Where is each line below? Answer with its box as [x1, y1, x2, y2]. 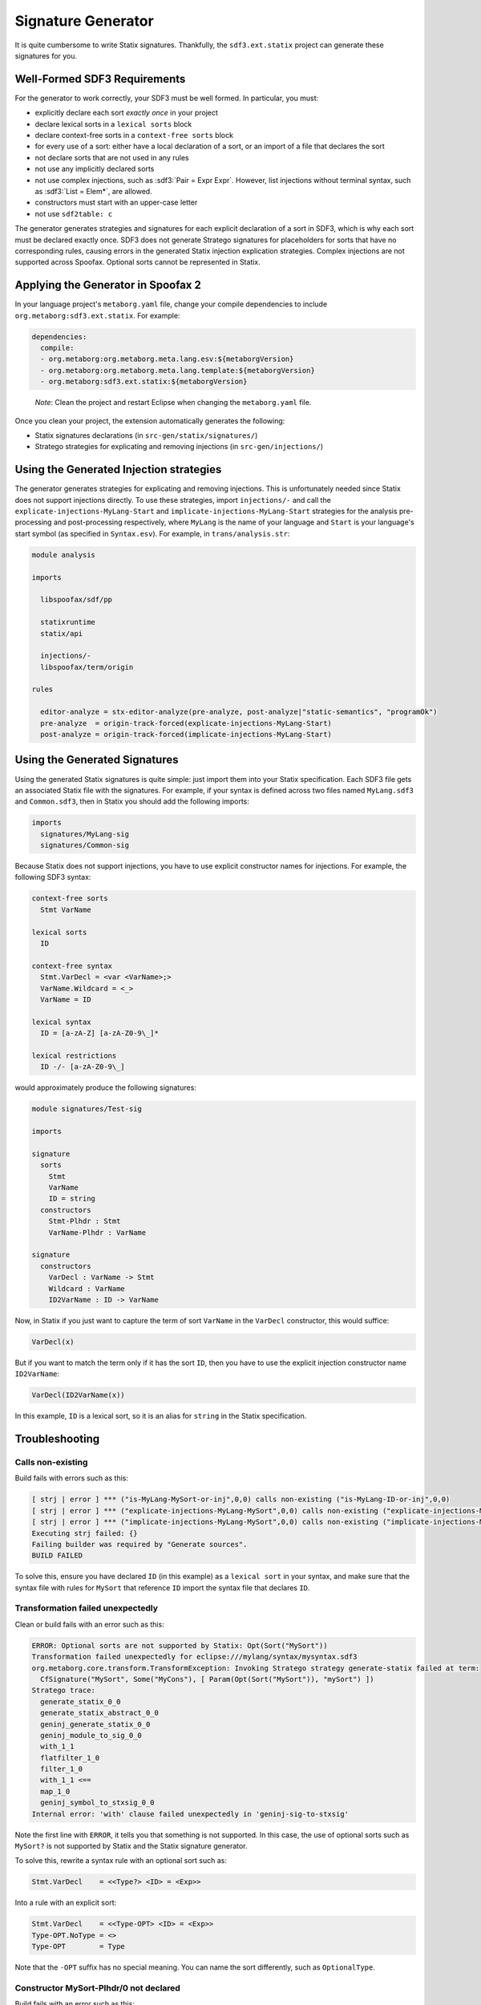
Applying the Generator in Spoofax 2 [14, 278, 202, 292]
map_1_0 [40, 1787, 71, 1796]
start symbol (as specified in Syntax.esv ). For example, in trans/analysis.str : [14, 529, 290, 538]
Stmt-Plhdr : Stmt [48, 1217, 121, 1226]
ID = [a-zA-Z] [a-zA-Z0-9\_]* [40, 1029, 160, 1038]
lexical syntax [31, 1017, 91, 1027]
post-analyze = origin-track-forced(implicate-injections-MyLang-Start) [40, 730, 333, 739]
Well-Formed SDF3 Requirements [14, 72, 186, 86]
